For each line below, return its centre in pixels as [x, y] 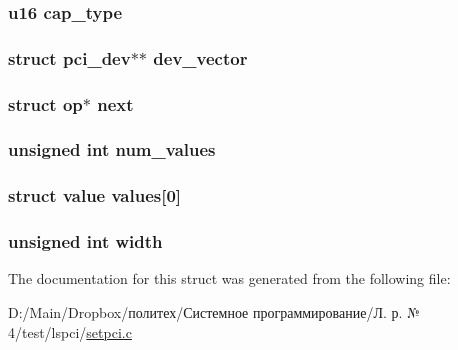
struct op [45, 103]
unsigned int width [85, 241]
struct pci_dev [69, 57]
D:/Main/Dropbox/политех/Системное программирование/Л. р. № [214, 312]
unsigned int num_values [112, 149]
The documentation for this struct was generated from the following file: [229, 278]
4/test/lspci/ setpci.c [70, 331]
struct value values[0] [95, 195]
